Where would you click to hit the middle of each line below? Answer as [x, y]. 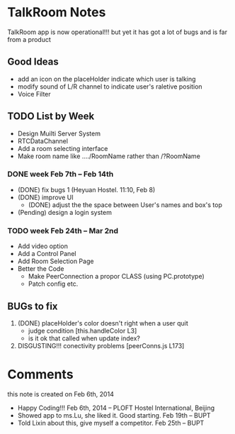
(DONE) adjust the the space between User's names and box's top [125, 205]
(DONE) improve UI [45, 197]
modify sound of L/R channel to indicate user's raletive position [110, 87]
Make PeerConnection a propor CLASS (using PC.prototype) [116, 277]
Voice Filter [34, 94]
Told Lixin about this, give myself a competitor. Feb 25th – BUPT [111, 423]
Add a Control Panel [47, 254]
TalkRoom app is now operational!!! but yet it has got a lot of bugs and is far [117, 32]
